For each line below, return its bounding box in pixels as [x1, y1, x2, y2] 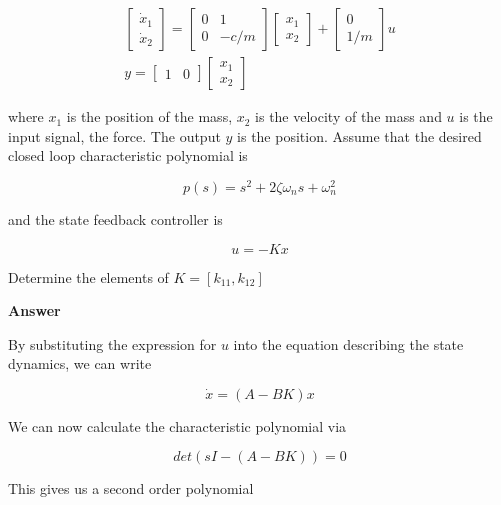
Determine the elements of [8, 266, 169, 287]
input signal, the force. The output [8, 125, 221, 146]
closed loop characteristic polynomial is [8, 145, 248, 166]
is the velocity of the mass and [255, 106, 442, 127]
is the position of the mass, [66, 106, 233, 127]
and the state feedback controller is [8, 208, 223, 229]
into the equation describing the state [233, 333, 464, 354]
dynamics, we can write [8, 353, 152, 374]
